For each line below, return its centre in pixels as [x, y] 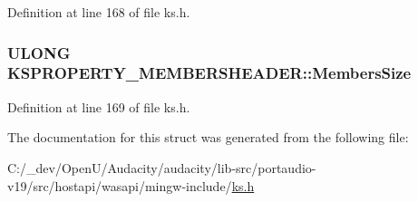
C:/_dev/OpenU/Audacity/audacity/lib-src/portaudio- [162, 167]
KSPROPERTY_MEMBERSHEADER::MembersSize [209, 73]
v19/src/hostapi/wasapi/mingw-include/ [120, 185]
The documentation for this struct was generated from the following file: [208, 137]
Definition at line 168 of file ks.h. [99, 12]
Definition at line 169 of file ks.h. [99, 106]
